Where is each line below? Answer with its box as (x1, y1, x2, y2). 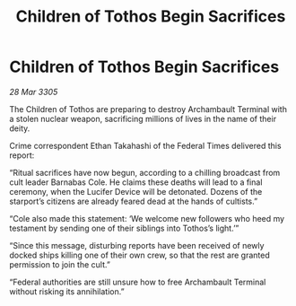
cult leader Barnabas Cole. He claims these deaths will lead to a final (9, 177, 263, 188)
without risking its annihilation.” (9, 285, 125, 297)
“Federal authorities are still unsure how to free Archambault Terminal (9, 276, 266, 287)
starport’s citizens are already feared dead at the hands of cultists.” (9, 196, 258, 206)
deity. (9, 123, 30, 134)
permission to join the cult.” (9, 258, 110, 270)
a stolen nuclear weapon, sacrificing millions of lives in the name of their (9, 113, 276, 124)
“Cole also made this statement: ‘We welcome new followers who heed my (9, 213, 285, 223)
